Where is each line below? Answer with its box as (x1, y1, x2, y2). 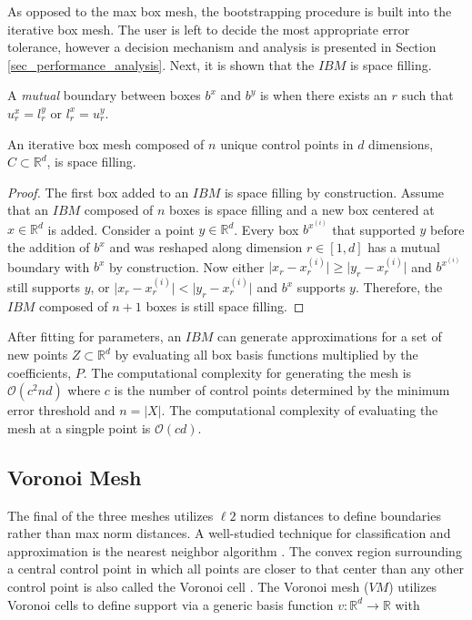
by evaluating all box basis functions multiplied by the (115, 345, 418, 364)
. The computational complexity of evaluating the (161, 401, 438, 420)
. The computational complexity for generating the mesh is (83, 362, 412, 381)
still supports (7, 278, 81, 297)
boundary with (7, 257, 90, 276)
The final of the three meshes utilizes (7, 505, 214, 524)
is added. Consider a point (47, 219, 195, 239)
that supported (332, 219, 416, 239)
